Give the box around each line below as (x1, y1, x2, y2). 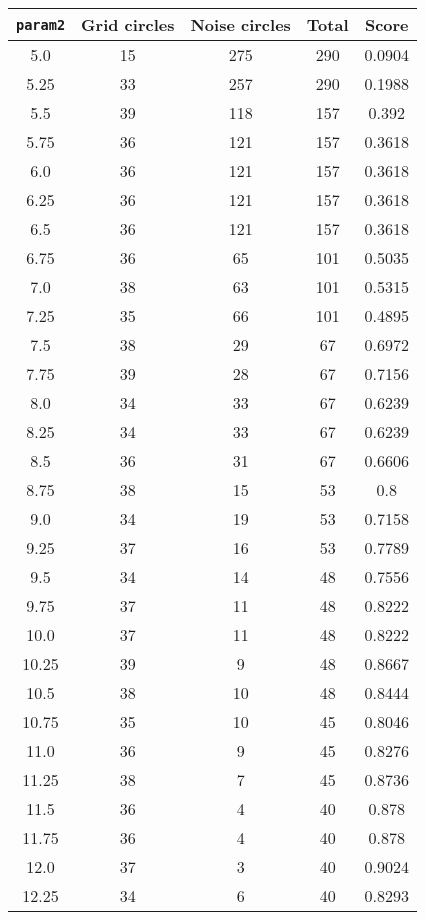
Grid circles (81, 13, 175, 36)
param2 (16, 16, 66, 33)
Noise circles (190, 13, 291, 36)
